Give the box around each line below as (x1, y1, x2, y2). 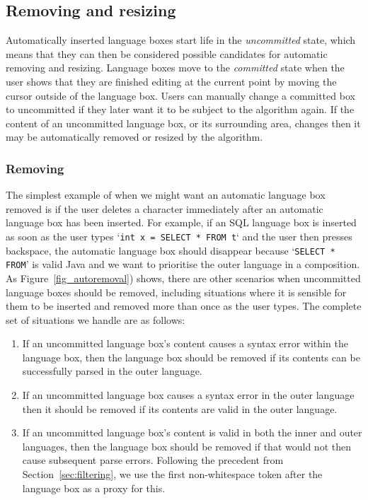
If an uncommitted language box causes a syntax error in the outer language (22, 388, 355, 402)
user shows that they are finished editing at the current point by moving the (6, 74, 337, 88)
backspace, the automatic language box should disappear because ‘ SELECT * (6, 243, 335, 257)
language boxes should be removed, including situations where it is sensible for (6, 284, 347, 299)
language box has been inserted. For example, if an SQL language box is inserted (6, 215, 357, 230)
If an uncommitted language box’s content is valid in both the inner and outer (22, 425, 362, 440)
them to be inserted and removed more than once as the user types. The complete (6, 298, 362, 313)
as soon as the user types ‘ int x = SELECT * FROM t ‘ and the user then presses (6, 228, 352, 243)
